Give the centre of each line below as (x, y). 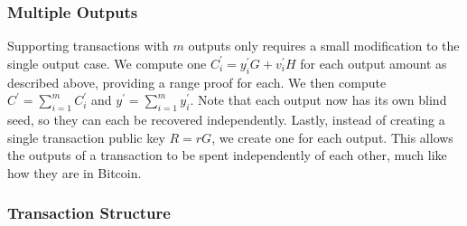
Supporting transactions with (88, 46)
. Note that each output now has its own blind (318, 100)
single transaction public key (86, 137)
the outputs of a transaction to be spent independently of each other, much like (227, 155)
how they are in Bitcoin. (75, 172)
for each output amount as (374, 63)
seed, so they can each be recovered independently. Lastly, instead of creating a (226, 119)
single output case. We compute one (107, 63)
